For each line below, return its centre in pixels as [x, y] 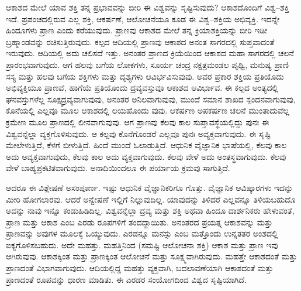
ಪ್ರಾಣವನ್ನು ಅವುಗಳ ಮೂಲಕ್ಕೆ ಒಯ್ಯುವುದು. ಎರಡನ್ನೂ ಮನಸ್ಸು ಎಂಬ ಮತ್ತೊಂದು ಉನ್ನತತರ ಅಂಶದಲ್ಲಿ [142, 233]
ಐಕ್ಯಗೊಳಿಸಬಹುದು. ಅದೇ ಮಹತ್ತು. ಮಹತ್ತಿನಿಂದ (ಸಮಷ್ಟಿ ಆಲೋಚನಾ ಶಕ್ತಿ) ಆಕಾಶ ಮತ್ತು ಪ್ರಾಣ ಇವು [142, 244]
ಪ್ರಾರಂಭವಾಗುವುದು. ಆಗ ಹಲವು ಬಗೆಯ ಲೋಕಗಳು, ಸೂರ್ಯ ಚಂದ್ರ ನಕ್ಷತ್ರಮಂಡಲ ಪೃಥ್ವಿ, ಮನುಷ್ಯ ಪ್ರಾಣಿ [147, 64]
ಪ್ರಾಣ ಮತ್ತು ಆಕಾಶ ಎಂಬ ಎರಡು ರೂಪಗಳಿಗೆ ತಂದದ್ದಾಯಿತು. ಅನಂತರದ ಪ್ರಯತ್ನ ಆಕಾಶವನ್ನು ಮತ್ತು [139, 222]
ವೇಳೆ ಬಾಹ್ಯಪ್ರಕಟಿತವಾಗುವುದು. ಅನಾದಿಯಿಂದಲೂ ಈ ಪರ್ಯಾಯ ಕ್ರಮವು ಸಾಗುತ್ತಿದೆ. [118, 168]
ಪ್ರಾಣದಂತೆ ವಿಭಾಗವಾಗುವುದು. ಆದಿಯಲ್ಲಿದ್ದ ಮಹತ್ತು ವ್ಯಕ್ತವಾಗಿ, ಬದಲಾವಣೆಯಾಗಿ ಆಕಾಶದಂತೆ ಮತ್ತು [140, 268]
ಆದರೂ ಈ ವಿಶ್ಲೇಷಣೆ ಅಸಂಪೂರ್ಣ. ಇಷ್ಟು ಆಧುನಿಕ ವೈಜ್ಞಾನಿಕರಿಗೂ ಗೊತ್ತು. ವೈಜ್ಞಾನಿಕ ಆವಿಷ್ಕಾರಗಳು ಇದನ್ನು [150, 187]
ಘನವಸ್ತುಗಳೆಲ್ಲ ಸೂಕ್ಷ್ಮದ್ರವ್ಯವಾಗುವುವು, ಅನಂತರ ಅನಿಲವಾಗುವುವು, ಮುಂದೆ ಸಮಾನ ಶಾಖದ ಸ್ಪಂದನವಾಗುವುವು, [151, 99]
